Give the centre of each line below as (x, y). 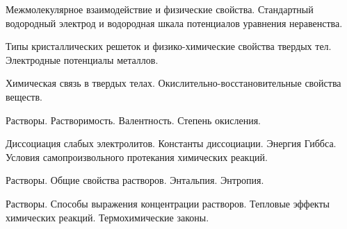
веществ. (24, 96)
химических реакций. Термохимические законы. (107, 217)
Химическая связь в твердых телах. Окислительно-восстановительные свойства (173, 83)
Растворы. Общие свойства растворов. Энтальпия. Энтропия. (135, 180)
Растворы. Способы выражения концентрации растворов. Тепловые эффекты (168, 203)
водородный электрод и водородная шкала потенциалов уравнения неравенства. (174, 23)
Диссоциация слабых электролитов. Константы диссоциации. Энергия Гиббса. (171, 143)
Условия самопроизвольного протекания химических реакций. (137, 156)
